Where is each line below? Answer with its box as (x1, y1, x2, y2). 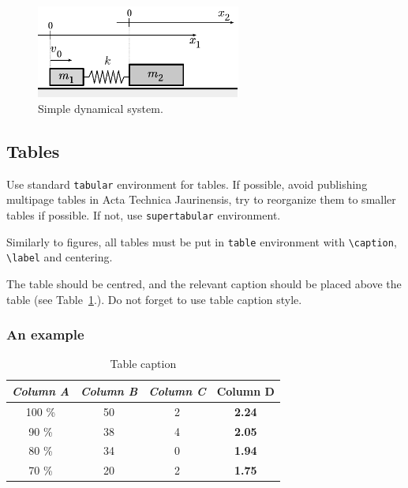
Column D (216, 382, 275, 399)
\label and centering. (6, 249, 113, 265)
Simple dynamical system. (38, 99, 163, 116)
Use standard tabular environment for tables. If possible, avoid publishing (6, 175, 368, 192)
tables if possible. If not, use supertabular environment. (6, 206, 281, 223)
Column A (12, 382, 69, 399)
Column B (80, 382, 138, 399)
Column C (148, 382, 206, 399)
